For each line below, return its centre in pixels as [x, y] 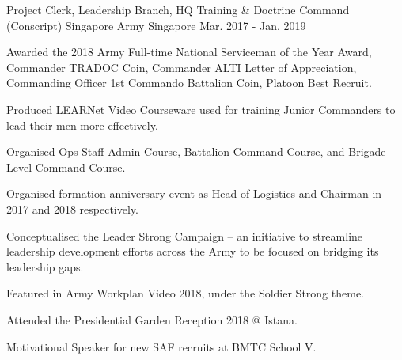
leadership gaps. [45, 266]
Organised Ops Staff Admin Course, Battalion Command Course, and [176, 152]
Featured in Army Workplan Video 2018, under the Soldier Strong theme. [185, 293]
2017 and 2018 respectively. [72, 208]
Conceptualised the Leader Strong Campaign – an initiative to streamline [185, 235]
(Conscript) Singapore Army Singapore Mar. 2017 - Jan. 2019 [156, 25]
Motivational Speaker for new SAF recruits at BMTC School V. [161, 346]
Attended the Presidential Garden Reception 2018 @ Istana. [152, 319]
